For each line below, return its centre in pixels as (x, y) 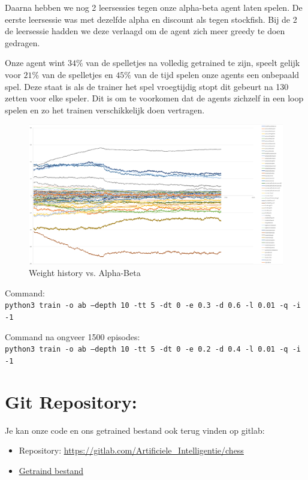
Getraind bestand (51, 470)
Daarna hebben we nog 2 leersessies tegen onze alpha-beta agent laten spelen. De (154, 7)
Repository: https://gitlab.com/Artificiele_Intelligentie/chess (131, 450)
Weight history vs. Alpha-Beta (85, 273)
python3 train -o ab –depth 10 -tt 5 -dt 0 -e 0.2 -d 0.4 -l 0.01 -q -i (153, 349)
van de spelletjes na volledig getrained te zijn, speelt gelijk (193, 63)
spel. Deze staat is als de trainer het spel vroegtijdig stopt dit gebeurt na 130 (147, 86)
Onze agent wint (35, 63)
